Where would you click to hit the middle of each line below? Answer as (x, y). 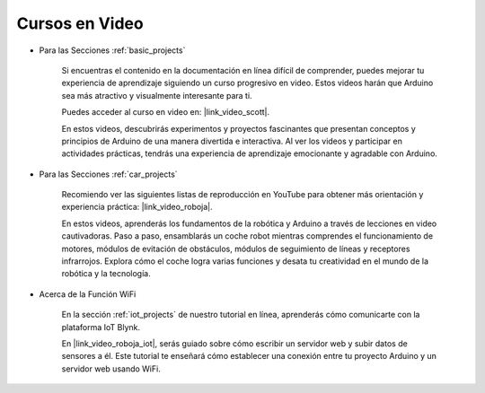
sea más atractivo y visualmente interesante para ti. (157, 95)
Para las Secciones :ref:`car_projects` (109, 174)
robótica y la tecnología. (106, 274)
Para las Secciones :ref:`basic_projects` (112, 50)
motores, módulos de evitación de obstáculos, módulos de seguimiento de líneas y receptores (236, 249)
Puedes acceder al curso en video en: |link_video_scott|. (166, 112)
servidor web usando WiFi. (111, 369)
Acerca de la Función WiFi (88, 294)
